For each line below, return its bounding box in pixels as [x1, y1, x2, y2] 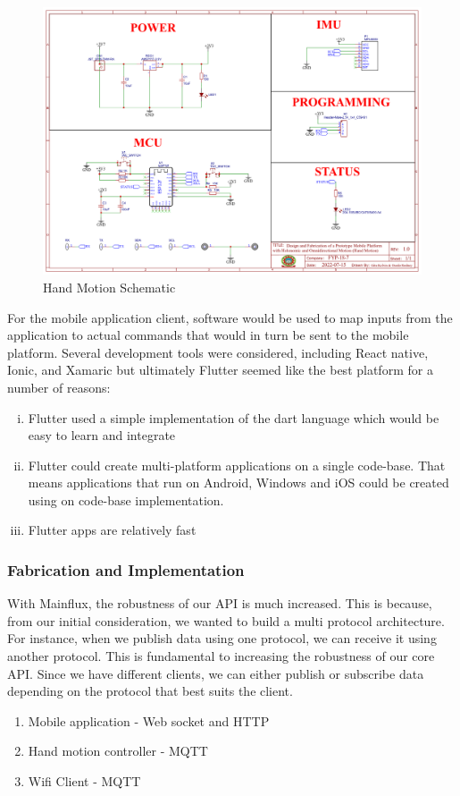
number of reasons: [7, 377, 111, 396]
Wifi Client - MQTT [28, 772, 141, 791]
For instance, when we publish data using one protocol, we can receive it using [7, 629, 437, 648]
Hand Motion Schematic [43, 277, 176, 296]
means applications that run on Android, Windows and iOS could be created [28, 473, 449, 492]
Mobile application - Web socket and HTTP [28, 711, 270, 730]
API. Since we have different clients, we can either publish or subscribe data [7, 664, 424, 682]
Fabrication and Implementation [7, 559, 245, 580]
